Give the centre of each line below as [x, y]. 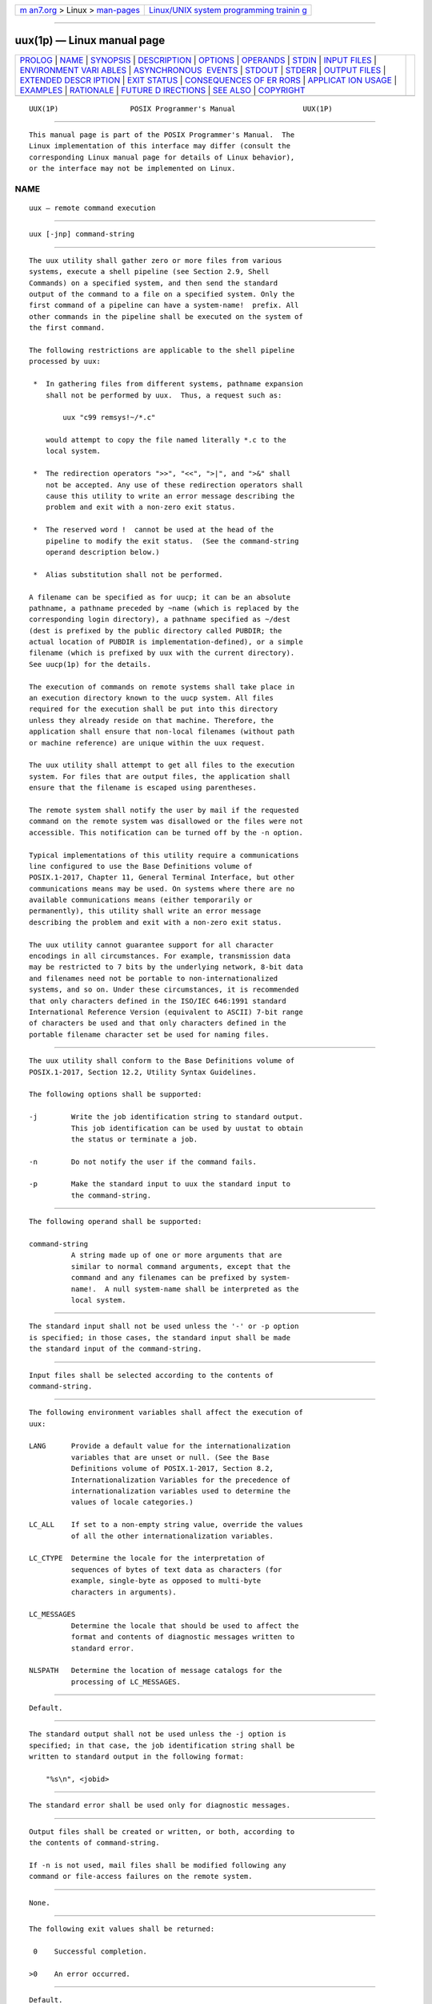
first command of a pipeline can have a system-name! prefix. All [164, 305]
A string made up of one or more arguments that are [176, 1255]
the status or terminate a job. [134, 1139]
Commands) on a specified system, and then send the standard [154, 283]
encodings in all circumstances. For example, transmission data [160, 956]
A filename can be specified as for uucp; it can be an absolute [160, 597]
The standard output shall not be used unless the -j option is [158, 1734]
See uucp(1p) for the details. [90, 664]
